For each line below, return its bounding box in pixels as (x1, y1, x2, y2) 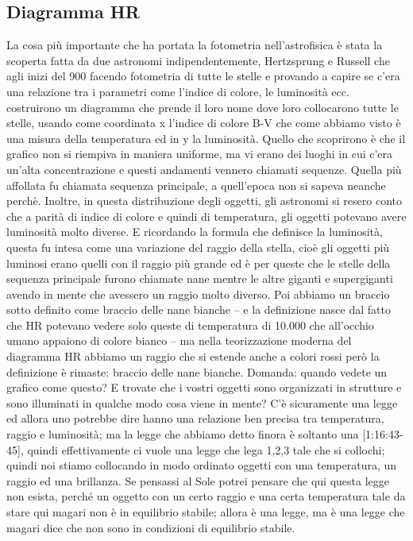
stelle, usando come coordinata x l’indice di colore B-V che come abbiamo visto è (6, 114, 401, 131)
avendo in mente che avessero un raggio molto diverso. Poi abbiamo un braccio (6, 285, 390, 302)
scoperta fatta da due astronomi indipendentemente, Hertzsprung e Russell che (6, 52, 390, 68)
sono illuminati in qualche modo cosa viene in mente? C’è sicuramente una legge (6, 394, 398, 411)
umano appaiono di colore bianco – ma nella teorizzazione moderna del (6, 332, 352, 349)
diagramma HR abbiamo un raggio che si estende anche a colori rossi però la (6, 348, 380, 365)
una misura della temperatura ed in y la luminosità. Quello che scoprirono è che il (6, 129, 406, 146)
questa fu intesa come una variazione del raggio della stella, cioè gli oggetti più (6, 238, 390, 255)
